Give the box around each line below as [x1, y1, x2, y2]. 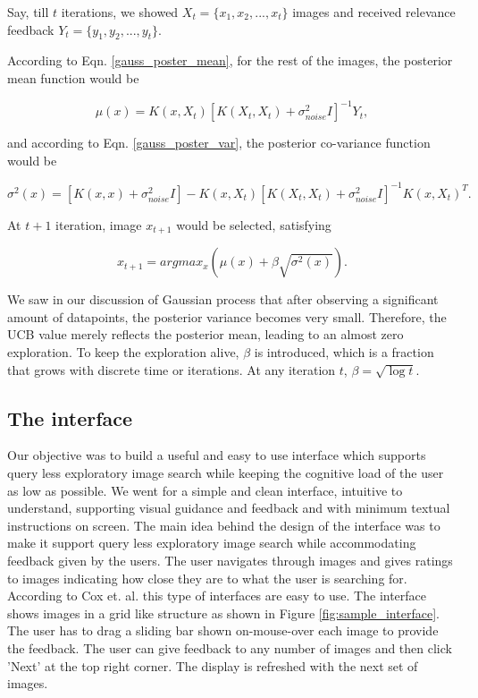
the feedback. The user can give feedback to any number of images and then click [7, 638, 452, 657]
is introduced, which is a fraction [254, 343, 434, 361]
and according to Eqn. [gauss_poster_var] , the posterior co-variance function [7, 133, 431, 152]
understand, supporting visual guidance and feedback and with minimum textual [7, 498, 450, 517]
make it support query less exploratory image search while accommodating [7, 533, 416, 552]
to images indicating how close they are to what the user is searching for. [7, 568, 407, 587]
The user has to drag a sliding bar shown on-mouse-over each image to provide [7, 621, 439, 640]
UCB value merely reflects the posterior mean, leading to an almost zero [7, 325, 404, 344]
